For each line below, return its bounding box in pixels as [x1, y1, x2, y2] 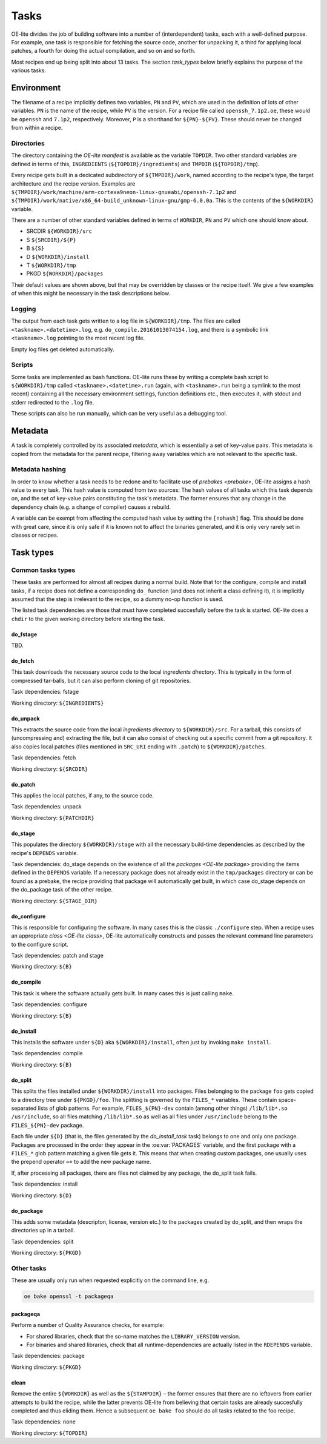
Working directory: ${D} [11, 1192, 72, 1199]
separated [11, 1104, 37, 1112]
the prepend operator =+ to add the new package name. [11, 1158, 151, 1166]
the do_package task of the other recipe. [11, 886, 113, 893]
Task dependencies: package [11, 1352, 85, 1360]
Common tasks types [11, 566, 76, 574]
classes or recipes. [11, 531, 59, 539]
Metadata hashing [11, 465, 66, 474]
